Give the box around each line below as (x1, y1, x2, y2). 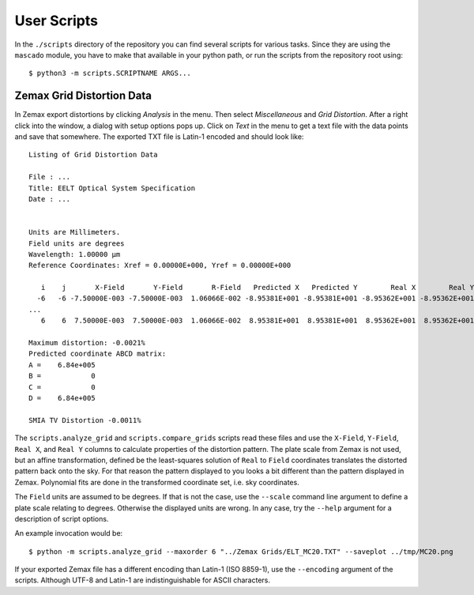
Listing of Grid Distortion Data (28, 150, 158, 160)
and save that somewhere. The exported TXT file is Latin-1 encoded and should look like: (14, 132, 304, 141)
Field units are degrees (28, 239, 125, 248)
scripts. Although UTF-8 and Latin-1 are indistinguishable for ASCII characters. (14, 575, 271, 585)
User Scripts (14, 12, 99, 29)
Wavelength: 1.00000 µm (28, 250, 121, 258)
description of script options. (14, 514, 109, 523)
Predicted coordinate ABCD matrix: (28, 349, 167, 359)
